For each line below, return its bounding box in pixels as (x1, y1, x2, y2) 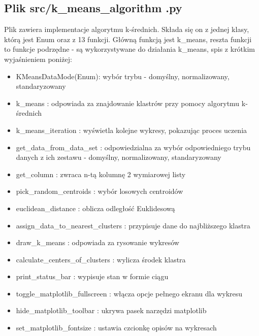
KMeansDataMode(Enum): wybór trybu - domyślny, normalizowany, (16, 71, 230, 81)
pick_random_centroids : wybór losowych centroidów (16, 186, 183, 196)
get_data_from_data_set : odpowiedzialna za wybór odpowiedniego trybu (16, 142, 251, 152)
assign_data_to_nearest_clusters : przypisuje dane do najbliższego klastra (16, 220, 250, 230)
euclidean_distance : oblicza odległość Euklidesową (16, 203, 175, 213)
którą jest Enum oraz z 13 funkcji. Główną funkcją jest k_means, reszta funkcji (4, 33, 252, 44)
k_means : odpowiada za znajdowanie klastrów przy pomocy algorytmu (16, 97, 240, 108)
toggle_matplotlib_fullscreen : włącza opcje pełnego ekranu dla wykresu (16, 288, 243, 298)
